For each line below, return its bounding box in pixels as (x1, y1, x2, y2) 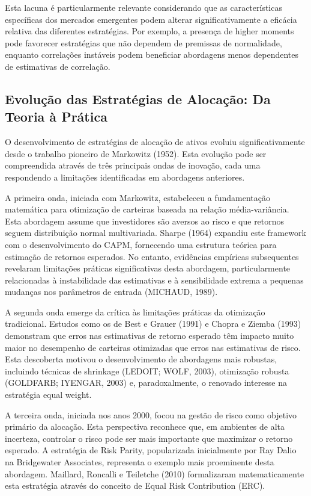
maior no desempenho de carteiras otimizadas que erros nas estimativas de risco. (5, 341, 301, 353)
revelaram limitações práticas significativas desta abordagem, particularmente (5, 262, 291, 274)
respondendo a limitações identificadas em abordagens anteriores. (5, 170, 245, 183)
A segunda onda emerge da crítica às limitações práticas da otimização (5, 305, 265, 318)
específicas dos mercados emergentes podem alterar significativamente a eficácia (5, 13, 297, 25)
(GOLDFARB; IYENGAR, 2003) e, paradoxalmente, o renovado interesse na (5, 376, 288, 389)
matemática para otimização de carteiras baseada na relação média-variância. (5, 203, 289, 215)
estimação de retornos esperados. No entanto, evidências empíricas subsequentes (5, 250, 299, 262)
